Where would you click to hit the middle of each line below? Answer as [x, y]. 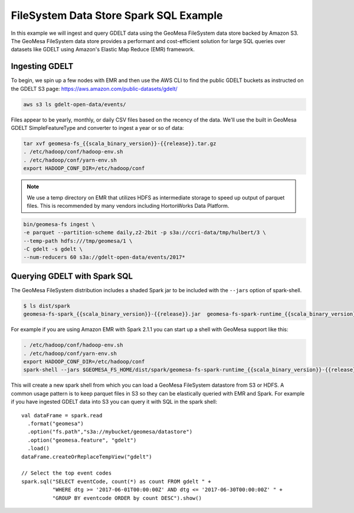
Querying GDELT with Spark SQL [72, 276]
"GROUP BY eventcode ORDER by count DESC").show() [127, 498]
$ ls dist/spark [47, 306]
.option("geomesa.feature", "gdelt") [82, 440]
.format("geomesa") [55, 424]
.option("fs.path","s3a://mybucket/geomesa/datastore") [110, 432]
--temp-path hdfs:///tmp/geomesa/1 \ [78, 241]
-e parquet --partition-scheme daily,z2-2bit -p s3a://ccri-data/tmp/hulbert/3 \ [145, 233]
